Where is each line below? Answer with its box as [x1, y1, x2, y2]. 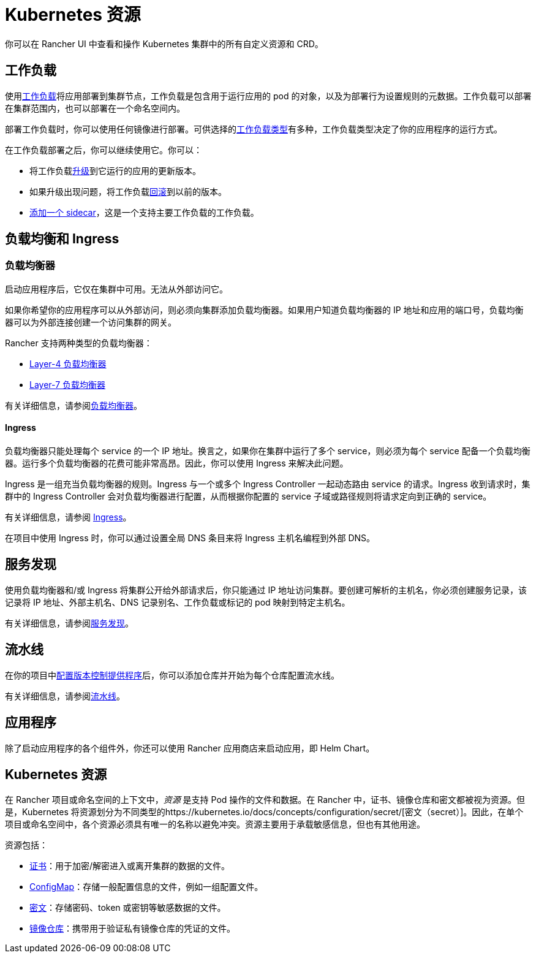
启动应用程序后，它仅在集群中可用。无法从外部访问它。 [5, 283, 228, 294]
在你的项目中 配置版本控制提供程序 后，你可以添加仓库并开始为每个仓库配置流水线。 [5, 669, 339, 680]
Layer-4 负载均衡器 [29, 358, 107, 369]
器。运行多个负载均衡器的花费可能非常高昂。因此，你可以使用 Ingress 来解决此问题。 [5, 458, 349, 469]
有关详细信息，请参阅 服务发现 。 [5, 617, 134, 628]
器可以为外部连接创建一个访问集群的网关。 [5, 316, 176, 327]
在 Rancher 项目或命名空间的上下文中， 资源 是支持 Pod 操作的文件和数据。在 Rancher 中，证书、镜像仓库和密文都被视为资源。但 [5, 794, 525, 805]
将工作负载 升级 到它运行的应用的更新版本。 [29, 165, 201, 176]
